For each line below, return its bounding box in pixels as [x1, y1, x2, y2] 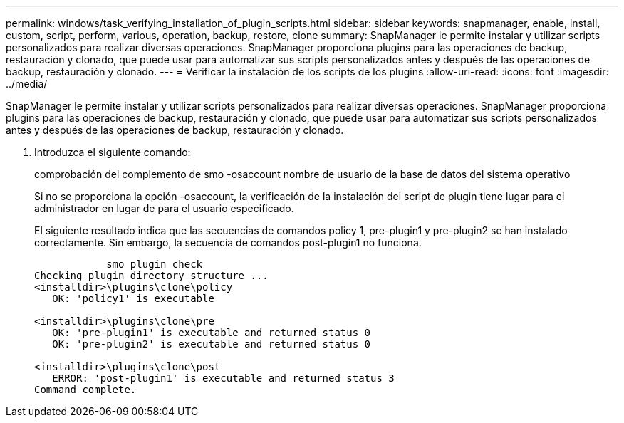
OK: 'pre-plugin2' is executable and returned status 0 [52, 338, 371, 350]
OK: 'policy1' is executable [52, 293, 214, 304]
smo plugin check [106, 258, 203, 270]
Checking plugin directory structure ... [34, 270, 269, 281]
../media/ [6, 78, 48, 90]
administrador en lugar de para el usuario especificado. [34, 202, 294, 214]
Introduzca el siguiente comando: [34, 146, 191, 158]
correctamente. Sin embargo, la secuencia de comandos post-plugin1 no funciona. [34, 236, 422, 249]
